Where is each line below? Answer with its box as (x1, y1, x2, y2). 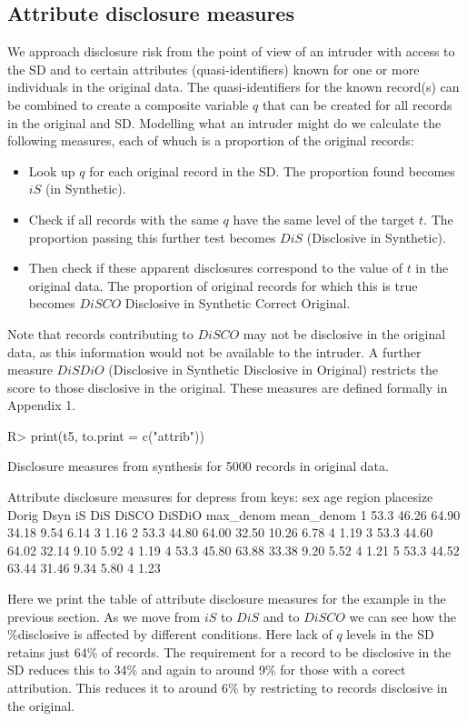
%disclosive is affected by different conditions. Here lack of (7, 625, 333, 644)
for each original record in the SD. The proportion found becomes (89, 161, 455, 180)
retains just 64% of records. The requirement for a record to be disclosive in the (7, 642, 452, 661)
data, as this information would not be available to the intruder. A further (7, 342, 422, 361)
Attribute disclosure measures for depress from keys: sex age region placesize (7, 487, 433, 506)
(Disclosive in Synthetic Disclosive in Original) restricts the (108, 360, 438, 379)
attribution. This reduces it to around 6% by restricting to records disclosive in (7, 678, 448, 697)
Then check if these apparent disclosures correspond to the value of (28, 258, 402, 277)
